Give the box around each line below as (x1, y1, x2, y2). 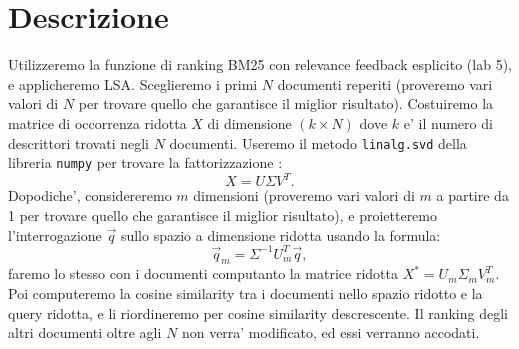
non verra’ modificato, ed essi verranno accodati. (181, 322, 480, 343)
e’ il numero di (403, 112, 493, 133)
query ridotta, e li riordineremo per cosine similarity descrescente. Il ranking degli (8, 302, 508, 323)
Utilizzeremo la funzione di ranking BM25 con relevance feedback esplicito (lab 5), (8, 54, 512, 75)
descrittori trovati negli (8, 132, 149, 153)
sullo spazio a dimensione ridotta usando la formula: (120, 224, 441, 245)
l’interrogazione (8, 224, 102, 245)
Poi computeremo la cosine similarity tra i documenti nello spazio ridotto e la (8, 282, 483, 303)
